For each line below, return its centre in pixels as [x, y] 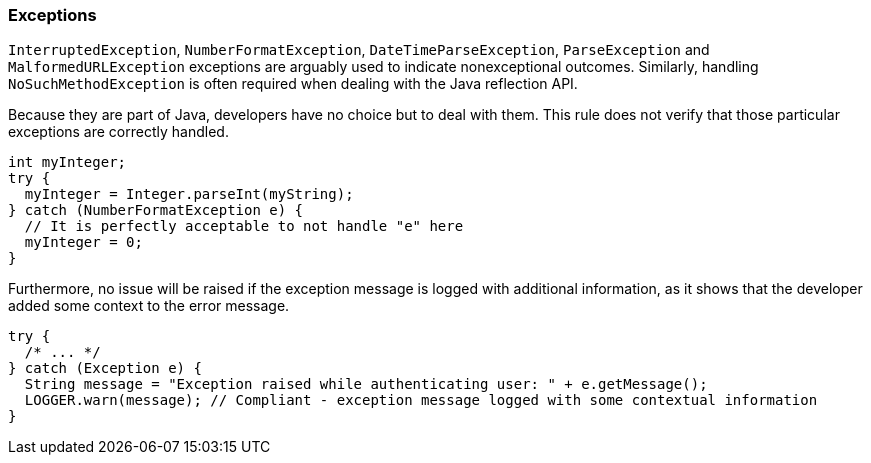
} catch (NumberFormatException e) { [156, 210]
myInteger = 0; [83, 242]
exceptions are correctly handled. [118, 132]
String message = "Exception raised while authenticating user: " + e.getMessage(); [366, 384]
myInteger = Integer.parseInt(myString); [189, 194]
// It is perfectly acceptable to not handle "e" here [244, 226]
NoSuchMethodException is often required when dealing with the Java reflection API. [293, 84]
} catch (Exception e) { [105, 368]
